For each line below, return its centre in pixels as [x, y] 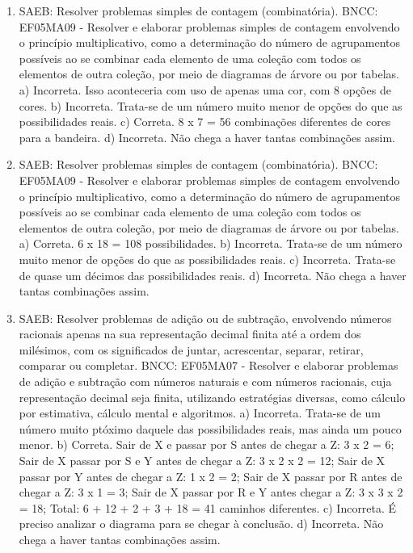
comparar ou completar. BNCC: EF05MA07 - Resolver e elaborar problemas [209, 365]
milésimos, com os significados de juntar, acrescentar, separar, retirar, [191, 349]
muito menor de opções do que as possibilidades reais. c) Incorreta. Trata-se [207, 259]
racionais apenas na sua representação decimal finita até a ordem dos [190, 334]
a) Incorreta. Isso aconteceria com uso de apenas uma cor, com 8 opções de [205, 89]
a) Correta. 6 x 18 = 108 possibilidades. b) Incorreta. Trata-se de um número [211, 243]
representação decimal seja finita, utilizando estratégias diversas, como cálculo [212, 397]
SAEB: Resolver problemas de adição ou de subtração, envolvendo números [205, 318]
